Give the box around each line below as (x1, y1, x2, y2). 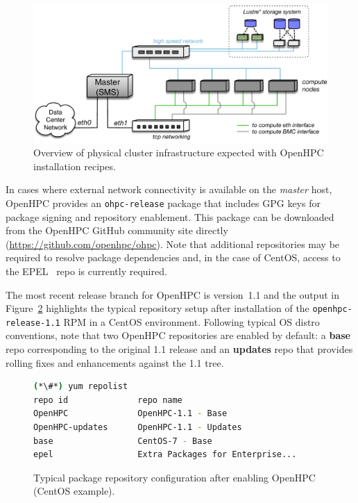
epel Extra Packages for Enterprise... (33, 450, 297, 460)
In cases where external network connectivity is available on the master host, (6, 182, 332, 197)
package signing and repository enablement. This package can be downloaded (6, 209, 334, 224)
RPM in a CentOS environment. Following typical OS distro (63, 314, 320, 329)
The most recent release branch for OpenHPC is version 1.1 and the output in (6, 287, 339, 302)
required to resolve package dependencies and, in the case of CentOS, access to (6, 250, 341, 265)
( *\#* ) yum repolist (33, 381, 128, 392)
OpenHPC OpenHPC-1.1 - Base (33, 409, 228, 419)
